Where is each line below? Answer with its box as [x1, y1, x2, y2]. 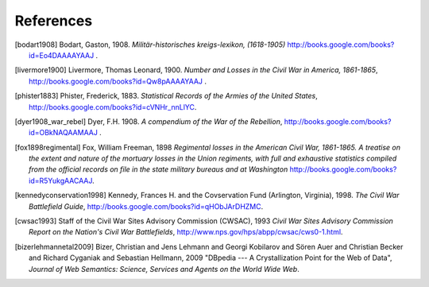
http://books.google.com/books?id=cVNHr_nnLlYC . [29, 102, 197, 111]
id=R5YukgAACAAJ [29, 176, 93, 185]
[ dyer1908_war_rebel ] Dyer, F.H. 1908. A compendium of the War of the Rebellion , [14, 116, 283, 126]
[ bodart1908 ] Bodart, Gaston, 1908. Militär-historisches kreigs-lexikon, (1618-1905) [14, 40, 286, 49]
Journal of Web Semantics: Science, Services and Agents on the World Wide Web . [29, 264, 300, 273]
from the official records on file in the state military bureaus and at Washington [29, 165, 288, 174]
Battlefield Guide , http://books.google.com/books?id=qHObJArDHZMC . [29, 201, 264, 211]
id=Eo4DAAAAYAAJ [29, 50, 95, 60]
